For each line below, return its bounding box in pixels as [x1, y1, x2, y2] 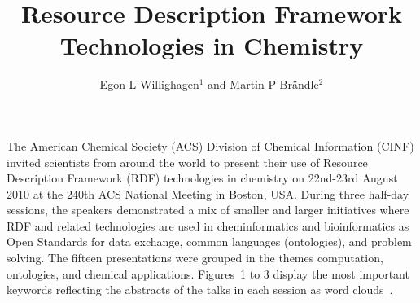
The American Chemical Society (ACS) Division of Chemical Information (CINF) [7, 137, 414, 154]
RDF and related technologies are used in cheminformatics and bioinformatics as [7, 217, 409, 234]
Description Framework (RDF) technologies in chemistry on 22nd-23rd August [7, 169, 398, 187]
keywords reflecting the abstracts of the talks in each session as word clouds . [7, 281, 393, 298]
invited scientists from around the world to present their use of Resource [7, 153, 368, 170]
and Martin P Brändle [208, 76, 319, 93]
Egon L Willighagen [99, 76, 199, 93]
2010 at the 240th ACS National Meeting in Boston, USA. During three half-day [7, 185, 409, 202]
